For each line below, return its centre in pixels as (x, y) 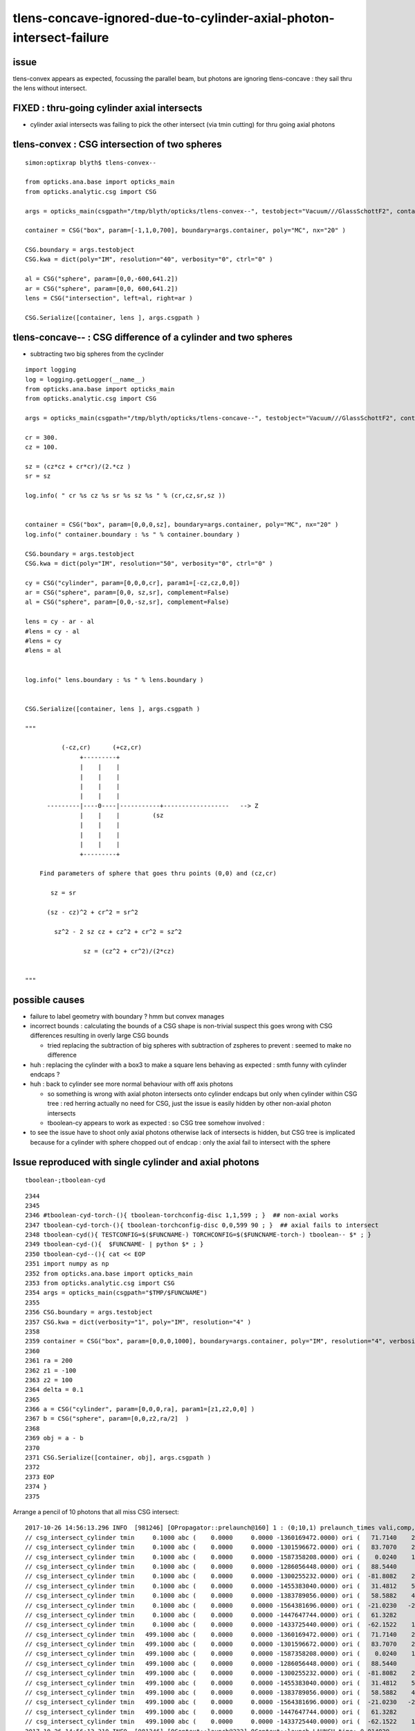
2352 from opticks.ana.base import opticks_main (109, 1273)
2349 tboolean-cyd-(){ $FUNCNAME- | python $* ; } (114, 1244)
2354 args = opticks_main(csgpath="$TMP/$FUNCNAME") (116, 1293)
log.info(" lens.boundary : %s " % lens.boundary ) (114, 680)
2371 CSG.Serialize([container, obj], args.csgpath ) (118, 1458)
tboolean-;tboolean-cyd (65, 1180)
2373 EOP (40, 1477)
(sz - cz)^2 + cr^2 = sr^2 (92, 912)
